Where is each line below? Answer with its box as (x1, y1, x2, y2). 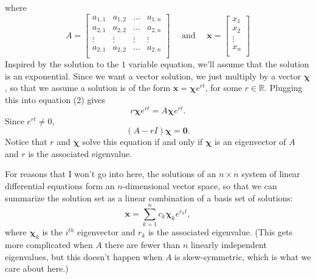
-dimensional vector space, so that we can (122, 179, 277, 192)
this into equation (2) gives (5, 93, 106, 106)
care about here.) (5, 262, 69, 275)
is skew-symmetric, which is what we (174, 250, 311, 263)
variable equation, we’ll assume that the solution (128, 58, 309, 70)
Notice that (5, 135, 47, 148)
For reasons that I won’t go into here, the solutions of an (5, 167, 216, 180)
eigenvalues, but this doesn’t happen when (5, 250, 163, 263)
